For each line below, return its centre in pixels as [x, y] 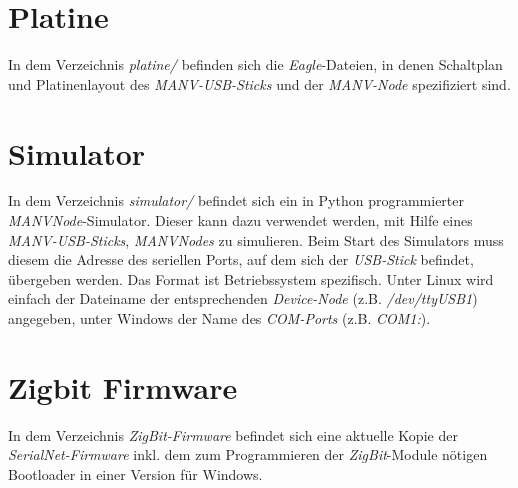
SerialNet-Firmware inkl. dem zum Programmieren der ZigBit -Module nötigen [248, 454]
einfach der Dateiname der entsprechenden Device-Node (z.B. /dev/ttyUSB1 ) [243, 298]
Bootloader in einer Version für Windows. [135, 473]
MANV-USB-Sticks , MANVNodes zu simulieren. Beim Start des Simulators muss [256, 239]
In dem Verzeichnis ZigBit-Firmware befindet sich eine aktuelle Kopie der [233, 434]
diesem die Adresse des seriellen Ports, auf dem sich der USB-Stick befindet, [241, 259]
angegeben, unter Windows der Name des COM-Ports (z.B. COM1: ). [219, 318]
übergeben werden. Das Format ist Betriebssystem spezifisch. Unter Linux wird [251, 278]
